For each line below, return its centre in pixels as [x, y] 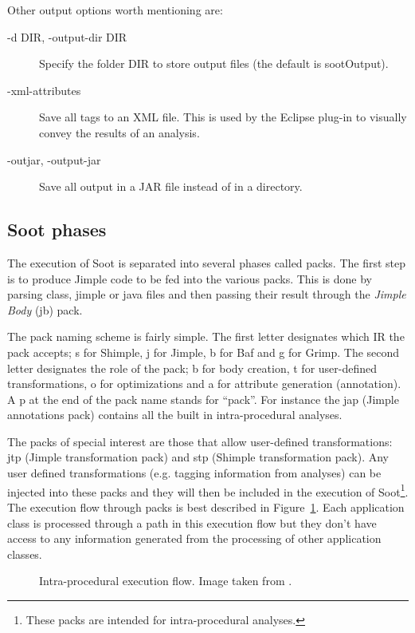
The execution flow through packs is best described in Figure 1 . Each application [206, 506]
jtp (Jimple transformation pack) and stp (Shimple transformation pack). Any [198, 457]
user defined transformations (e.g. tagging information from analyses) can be [194, 473]
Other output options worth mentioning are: [115, 10]
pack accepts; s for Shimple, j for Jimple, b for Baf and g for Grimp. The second [204, 352]
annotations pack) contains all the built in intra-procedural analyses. [175, 415]
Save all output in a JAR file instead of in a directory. [171, 186]
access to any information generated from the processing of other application [194, 538]
